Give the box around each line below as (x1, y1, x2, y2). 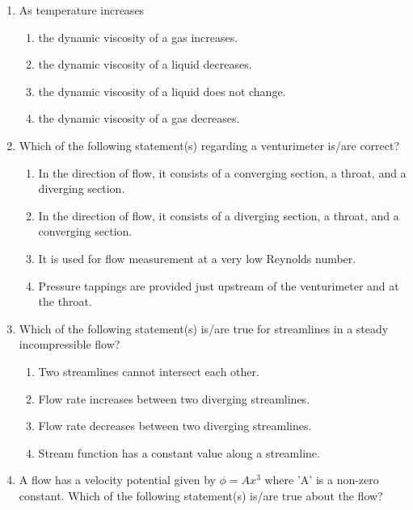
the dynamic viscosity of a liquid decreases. (38, 56, 252, 73)
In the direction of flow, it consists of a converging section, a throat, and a (38, 164, 407, 181)
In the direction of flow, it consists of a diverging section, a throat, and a (38, 207, 399, 224)
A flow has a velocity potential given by (19, 471, 216, 488)
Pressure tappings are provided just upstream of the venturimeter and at (38, 277, 399, 294)
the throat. (38, 293, 92, 310)
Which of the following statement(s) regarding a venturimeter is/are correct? (19, 136, 400, 153)
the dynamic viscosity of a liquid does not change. (38, 82, 286, 99)
